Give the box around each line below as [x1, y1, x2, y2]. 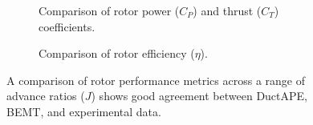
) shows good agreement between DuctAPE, [91, 87, 307, 104]
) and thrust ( [193, 2, 262, 18]
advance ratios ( [6, 87, 85, 104]
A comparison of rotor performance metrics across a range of [6, 71, 305, 88]
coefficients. [39, 18, 96, 34]
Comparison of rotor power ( [39, 2, 180, 18]
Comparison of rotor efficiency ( [39, 45, 195, 62]
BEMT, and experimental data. [6, 103, 161, 119]
